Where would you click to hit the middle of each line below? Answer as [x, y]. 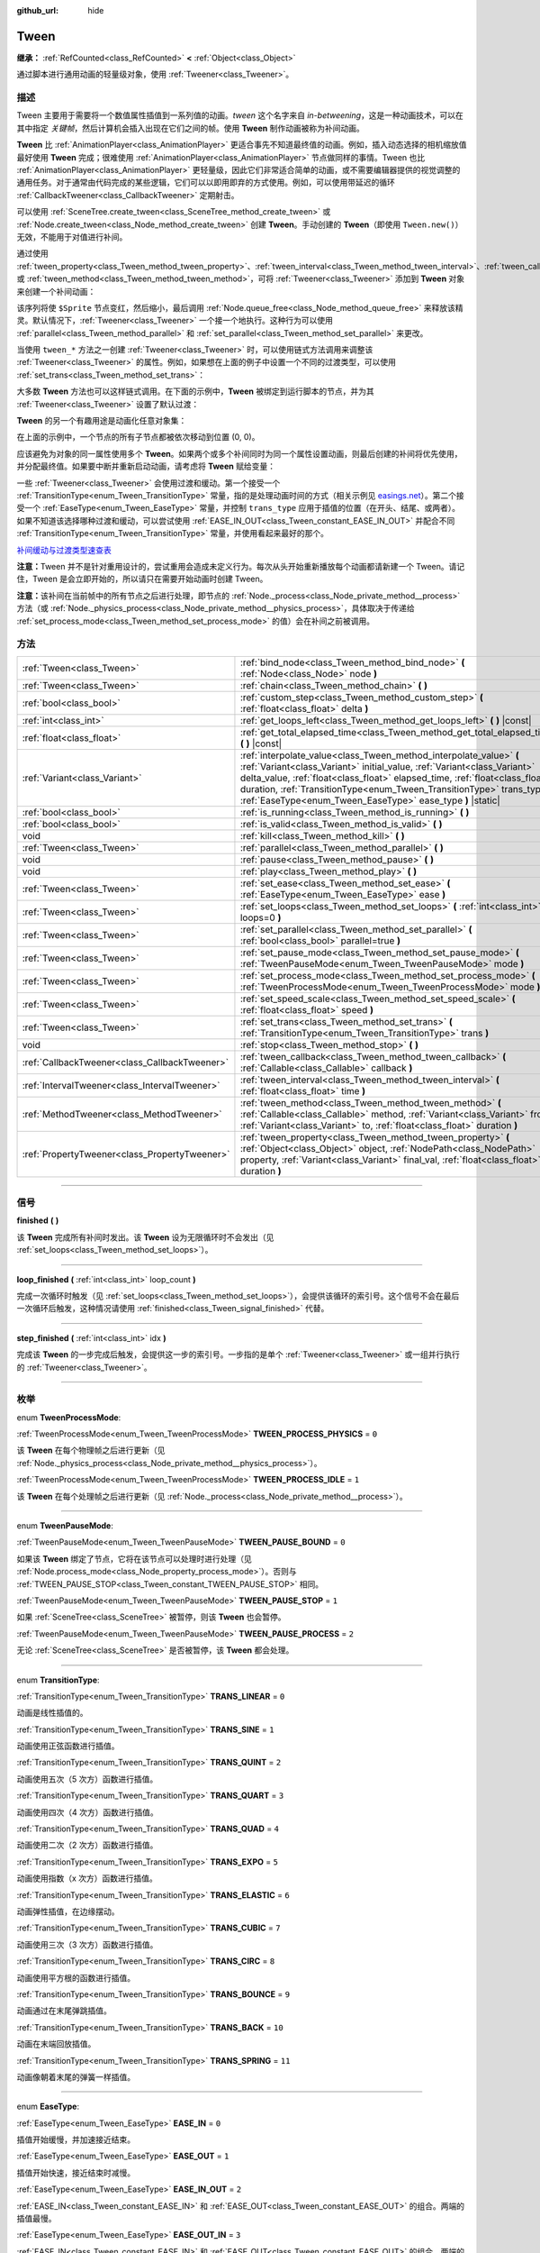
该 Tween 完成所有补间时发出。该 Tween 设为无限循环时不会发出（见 [145, 1237]
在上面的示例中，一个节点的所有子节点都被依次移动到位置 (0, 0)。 [138, 437]
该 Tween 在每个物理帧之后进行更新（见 [91, 1450]
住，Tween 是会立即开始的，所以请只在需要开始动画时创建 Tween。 [142, 579]
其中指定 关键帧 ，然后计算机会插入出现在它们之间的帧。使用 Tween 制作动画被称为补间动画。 [190, 128]
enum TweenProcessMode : [69, 1417]
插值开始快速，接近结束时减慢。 [76, 2173]
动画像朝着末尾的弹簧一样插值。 [76, 2076]
